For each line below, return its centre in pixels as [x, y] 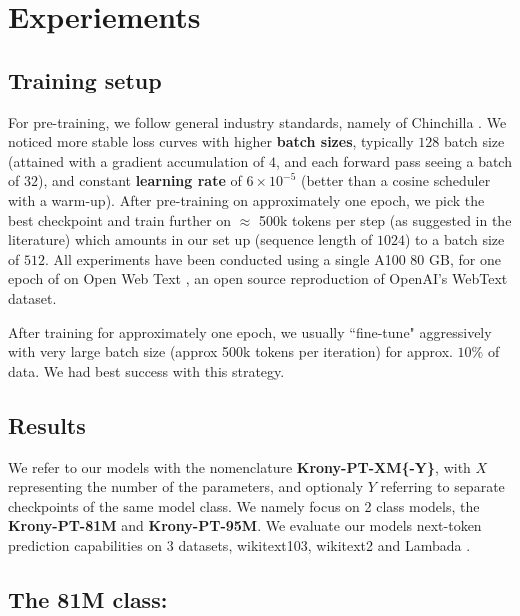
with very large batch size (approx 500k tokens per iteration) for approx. [230, 351]
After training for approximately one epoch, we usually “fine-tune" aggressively [250, 331]
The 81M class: [88, 598]
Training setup [85, 79]
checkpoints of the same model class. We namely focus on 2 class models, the [244, 505]
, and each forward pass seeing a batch [394, 160]
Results [47, 424]
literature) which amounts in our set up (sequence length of [190, 239]
